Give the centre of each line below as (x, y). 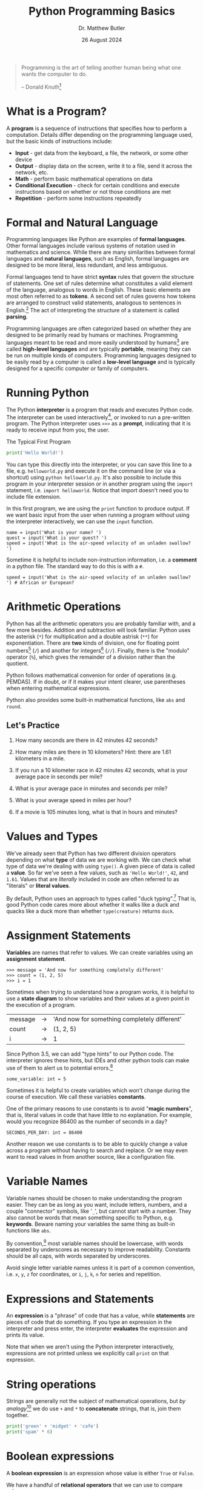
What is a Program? (57, 111)
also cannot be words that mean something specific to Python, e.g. (90, 1217)
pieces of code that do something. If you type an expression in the (89, 1322)
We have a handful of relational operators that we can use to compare (95, 1485)
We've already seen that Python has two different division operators (91, 853)
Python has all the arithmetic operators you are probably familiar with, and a (101, 623)
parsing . (17, 317)
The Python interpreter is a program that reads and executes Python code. (100, 410)
